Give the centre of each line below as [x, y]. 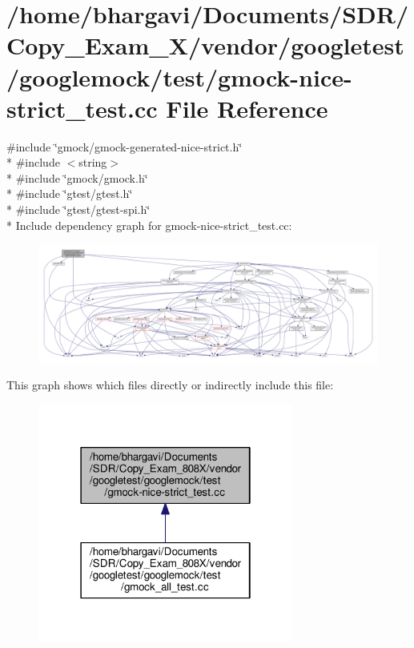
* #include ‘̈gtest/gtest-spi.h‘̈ [78, 209]
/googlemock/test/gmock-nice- [179, 76]
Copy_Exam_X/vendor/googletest [205, 45]
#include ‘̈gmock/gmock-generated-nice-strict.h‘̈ [125, 146]
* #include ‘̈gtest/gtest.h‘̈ [70, 193]
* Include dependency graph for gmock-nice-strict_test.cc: [149, 225]
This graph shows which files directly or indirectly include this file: [170, 385]
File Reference [247, 108]
